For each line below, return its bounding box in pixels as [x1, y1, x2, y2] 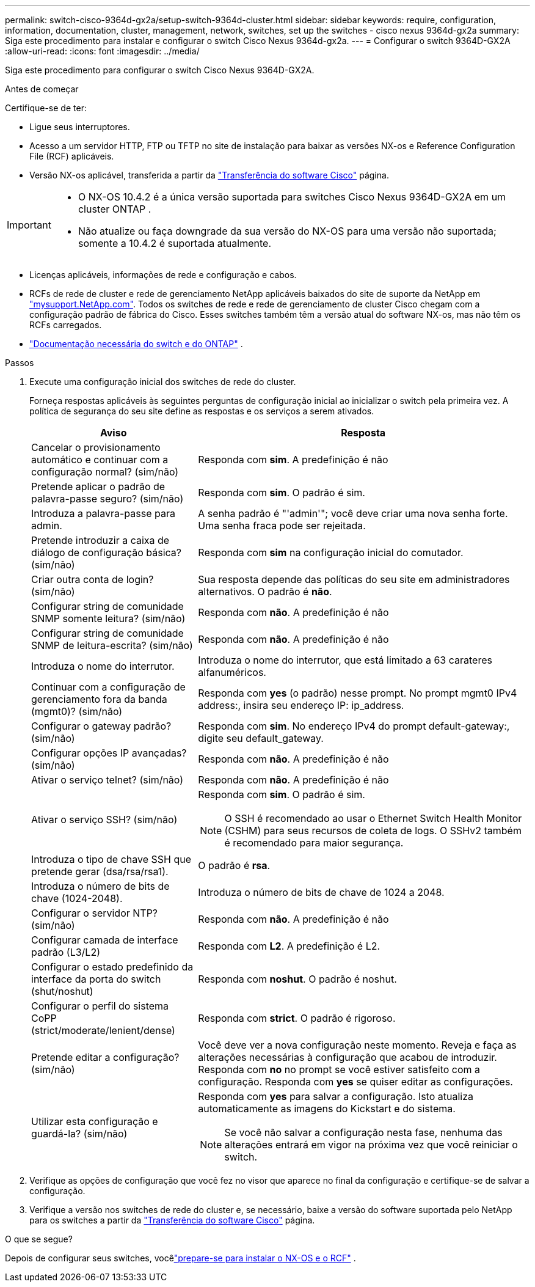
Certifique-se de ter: [5, 103, 87, 113]
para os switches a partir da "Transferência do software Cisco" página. [29, 1215, 315, 1225]
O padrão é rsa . [198, 859, 271, 871]
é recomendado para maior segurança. [224, 837, 404, 849]
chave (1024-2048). [31, 892, 123, 904]
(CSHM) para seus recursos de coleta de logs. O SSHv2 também [224, 824, 522, 837]
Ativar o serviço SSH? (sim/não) [31, 813, 178, 826]
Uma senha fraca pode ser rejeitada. [198, 519, 366, 532]
